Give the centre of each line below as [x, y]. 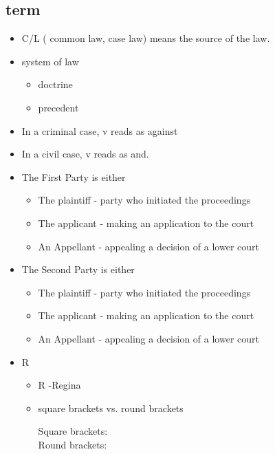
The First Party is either [74, 176]
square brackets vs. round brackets [111, 408]
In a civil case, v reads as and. [85, 154]
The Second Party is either [78, 269]
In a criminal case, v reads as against [100, 130]
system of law [50, 61]
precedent [58, 107]
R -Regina [59, 385]
